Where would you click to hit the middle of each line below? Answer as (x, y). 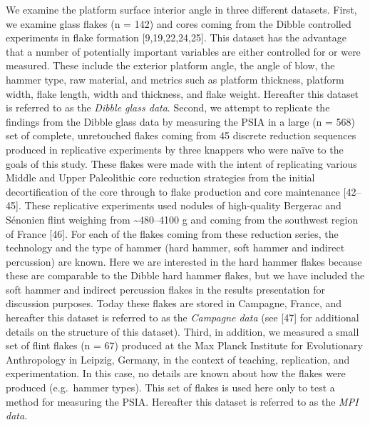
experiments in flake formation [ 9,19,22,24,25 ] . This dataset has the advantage (176, 37)
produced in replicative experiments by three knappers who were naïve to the (175, 149)
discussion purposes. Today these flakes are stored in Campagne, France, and (174, 303)
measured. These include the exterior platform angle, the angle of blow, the (170, 65)
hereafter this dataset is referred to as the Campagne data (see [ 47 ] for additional (183, 317)
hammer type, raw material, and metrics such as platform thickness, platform (175, 79)
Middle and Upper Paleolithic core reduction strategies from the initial (160, 177)
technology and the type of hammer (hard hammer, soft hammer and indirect (175, 247)
